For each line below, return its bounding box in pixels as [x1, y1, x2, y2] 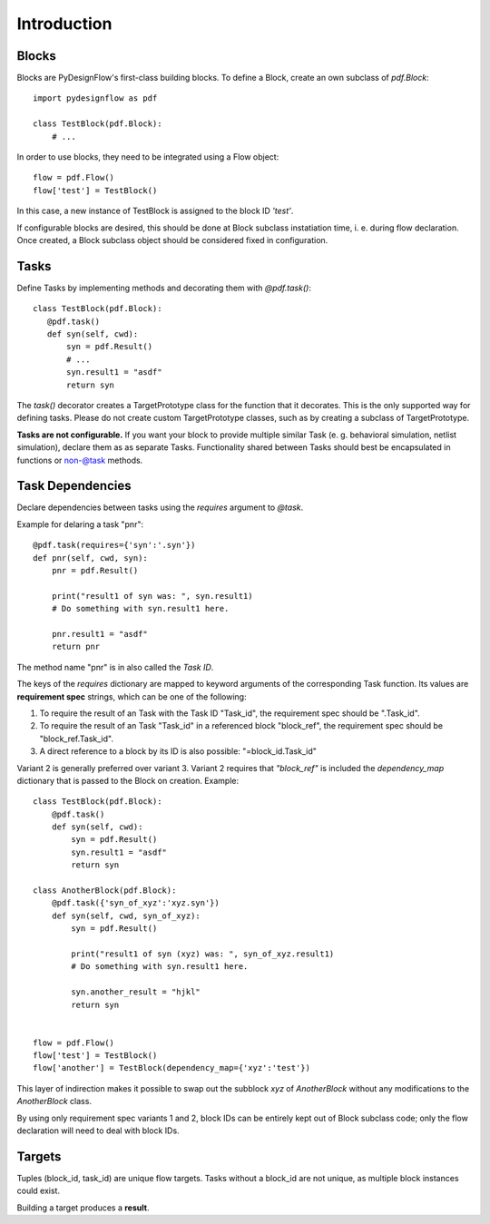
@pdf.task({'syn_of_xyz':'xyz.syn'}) [51, 898, 220, 908]
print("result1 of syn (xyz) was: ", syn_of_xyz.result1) [71, 948, 335, 959]
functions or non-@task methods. [16, 455, 143, 465]
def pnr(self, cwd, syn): [33, 553, 149, 563]
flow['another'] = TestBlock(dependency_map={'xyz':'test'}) [33, 1062, 310, 1073]
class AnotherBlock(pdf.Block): [33, 886, 177, 896]
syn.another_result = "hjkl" [71, 987, 201, 997]
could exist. [16, 1185, 61, 1197]
